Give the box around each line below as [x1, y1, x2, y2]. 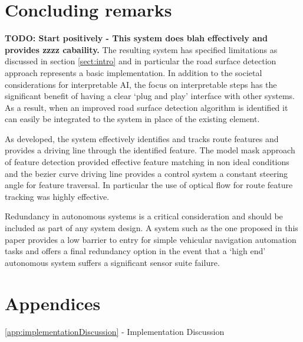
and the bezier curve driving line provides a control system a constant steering [5, 167, 288, 179]
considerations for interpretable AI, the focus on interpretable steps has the [5, 78, 277, 90]
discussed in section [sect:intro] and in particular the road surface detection [5, 55, 276, 67]
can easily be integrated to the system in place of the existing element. [5, 113, 260, 125]
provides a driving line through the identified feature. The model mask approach [5, 144, 295, 156]
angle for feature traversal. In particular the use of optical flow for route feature [5, 179, 293, 191]
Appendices [5, 291, 101, 315]
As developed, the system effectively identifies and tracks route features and [5, 132, 279, 144]
